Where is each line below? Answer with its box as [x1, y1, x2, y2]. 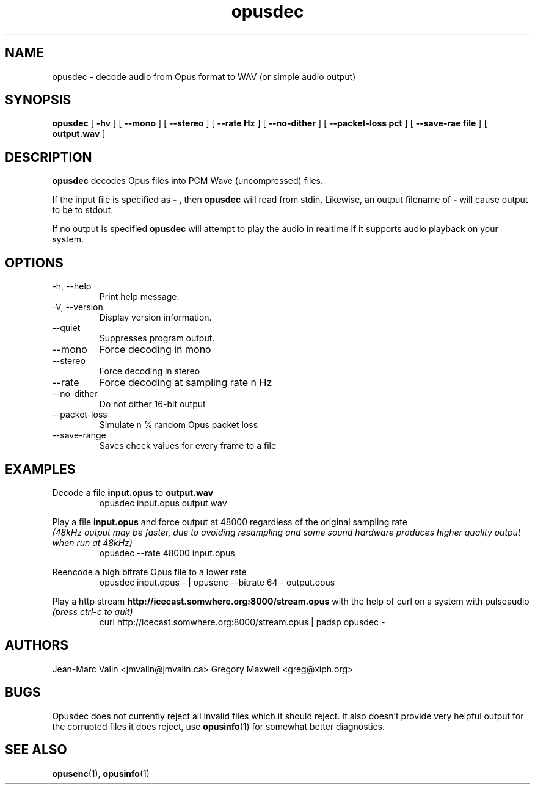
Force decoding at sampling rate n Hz [99, 376, 272, 389]
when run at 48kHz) [52, 537, 133, 548]
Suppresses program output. [99, 333, 215, 344]
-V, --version [52, 302, 103, 313]
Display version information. [99, 312, 212, 323]
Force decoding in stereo [99, 366, 200, 377]
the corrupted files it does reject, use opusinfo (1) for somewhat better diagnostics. [52, 721, 385, 732]
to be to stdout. [52, 205, 114, 216]
